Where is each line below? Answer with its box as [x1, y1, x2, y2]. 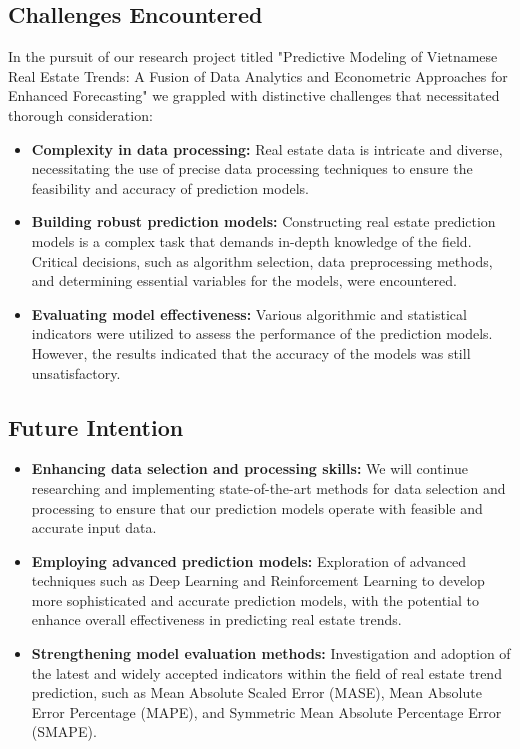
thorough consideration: [8, 104, 153, 125]
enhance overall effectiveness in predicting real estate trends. [31, 609, 402, 630]
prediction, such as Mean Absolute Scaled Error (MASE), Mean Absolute [31, 682, 482, 703]
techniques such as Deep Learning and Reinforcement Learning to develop [31, 570, 485, 591]
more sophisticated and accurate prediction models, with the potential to [31, 589, 479, 610]
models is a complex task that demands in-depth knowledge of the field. [31, 230, 472, 251]
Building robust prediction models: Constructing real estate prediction [31, 211, 496, 232]
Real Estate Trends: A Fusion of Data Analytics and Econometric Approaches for [8, 65, 508, 86]
